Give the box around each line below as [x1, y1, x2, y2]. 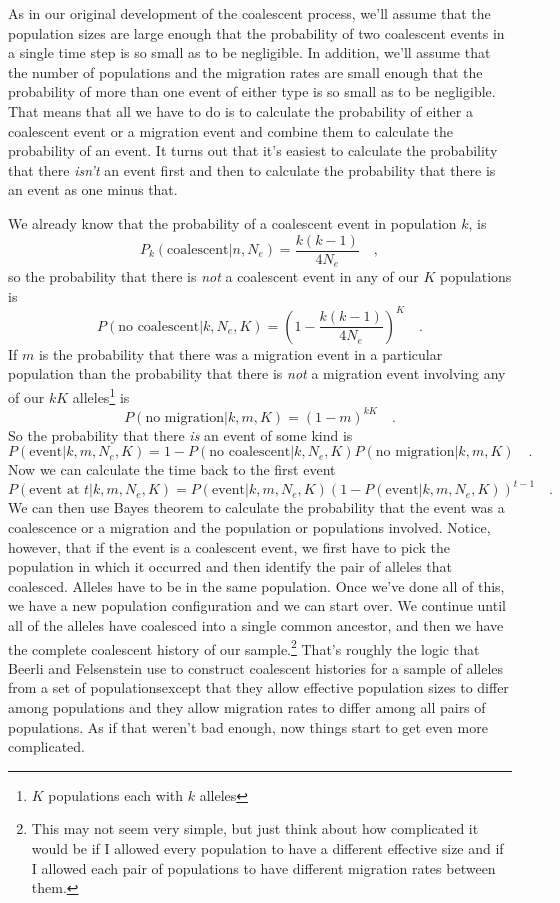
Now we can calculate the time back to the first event [8, 459, 336, 480]
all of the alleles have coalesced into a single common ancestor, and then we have [8, 614, 504, 635]
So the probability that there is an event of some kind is [8, 424, 353, 445]
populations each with [48, 784, 184, 805]
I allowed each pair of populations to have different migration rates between [31, 857, 496, 878]
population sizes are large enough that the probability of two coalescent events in [8, 22, 505, 43]
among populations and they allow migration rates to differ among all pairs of [8, 696, 486, 717]
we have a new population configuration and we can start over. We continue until [8, 595, 506, 616]
